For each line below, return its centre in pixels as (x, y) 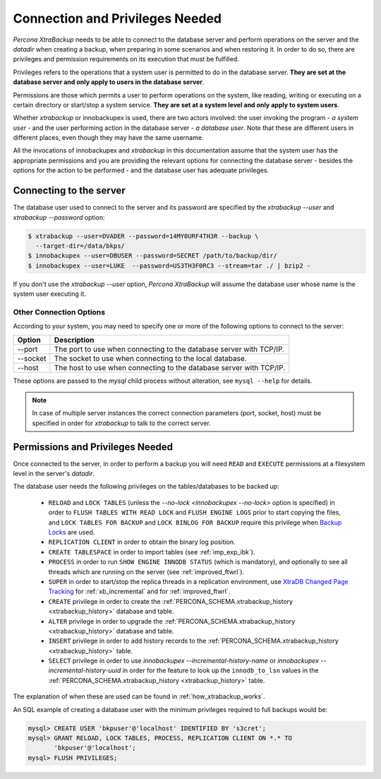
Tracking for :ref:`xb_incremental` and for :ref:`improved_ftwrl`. (139, 591)
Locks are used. (72, 533)
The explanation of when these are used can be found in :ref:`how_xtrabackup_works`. (139, 696)
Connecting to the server (69, 191)
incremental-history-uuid (85, 670)
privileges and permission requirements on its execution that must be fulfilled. (126, 59)
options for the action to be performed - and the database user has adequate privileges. (141, 170)
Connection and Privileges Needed (117, 18)
